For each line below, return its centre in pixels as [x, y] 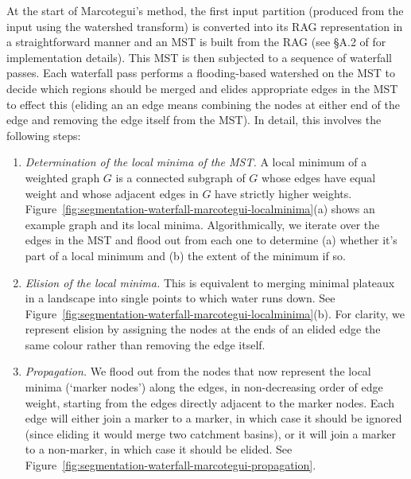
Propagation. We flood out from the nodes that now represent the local [198, 371]
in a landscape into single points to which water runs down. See [180, 298]
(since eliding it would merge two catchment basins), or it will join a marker [211, 433]
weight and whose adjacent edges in [112, 193]
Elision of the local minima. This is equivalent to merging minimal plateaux [210, 282]
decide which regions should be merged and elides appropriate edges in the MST [202, 88]
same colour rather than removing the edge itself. [145, 344]
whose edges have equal [319, 177]
